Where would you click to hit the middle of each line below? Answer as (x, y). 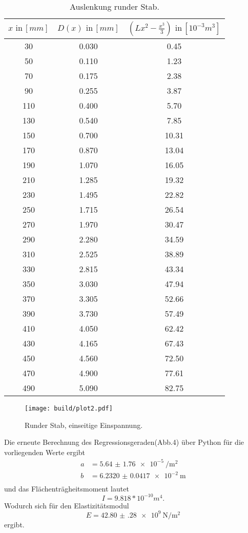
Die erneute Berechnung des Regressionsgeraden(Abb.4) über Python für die (124, 442)
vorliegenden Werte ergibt (45, 452)
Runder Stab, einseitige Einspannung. (84, 425)
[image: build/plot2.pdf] (69, 408)
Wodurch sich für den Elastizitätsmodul (67, 505)
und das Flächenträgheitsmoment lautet (67, 488)
